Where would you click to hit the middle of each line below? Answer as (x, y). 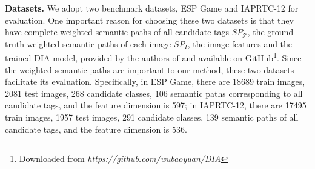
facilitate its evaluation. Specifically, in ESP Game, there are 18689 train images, (155, 81)
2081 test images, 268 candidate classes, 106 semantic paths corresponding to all (154, 93)
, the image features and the (240, 43)
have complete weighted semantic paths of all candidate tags (117, 32)
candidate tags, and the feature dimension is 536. (96, 129)
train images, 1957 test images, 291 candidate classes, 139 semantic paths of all (152, 117)
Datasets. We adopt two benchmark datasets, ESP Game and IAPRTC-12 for (152, 8)
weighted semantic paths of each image (99, 43)
